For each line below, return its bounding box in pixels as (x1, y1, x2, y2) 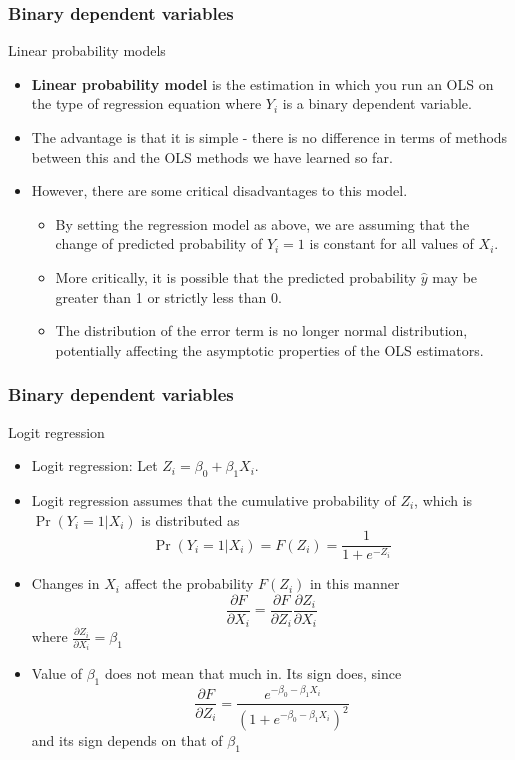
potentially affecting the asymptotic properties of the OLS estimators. (55, 339, 484, 360)
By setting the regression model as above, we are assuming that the (55, 213, 470, 234)
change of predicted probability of (55, 233, 263, 254)
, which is (414, 489, 473, 510)
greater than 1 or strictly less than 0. (55, 286, 282, 307)
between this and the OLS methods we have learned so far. (31, 146, 393, 167)
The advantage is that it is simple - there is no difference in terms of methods (31, 127, 508, 147)
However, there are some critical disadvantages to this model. (31, 180, 408, 201)
